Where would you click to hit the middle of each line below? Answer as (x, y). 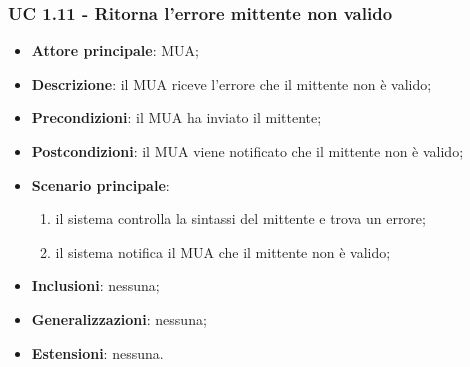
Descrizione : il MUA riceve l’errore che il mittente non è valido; (231, 83)
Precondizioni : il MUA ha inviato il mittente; (176, 117)
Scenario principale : (100, 184)
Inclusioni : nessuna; (95, 285)
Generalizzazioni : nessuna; (119, 318)
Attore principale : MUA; (115, 50)
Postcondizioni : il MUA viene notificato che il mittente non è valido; (247, 151)
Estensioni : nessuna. (97, 352)
